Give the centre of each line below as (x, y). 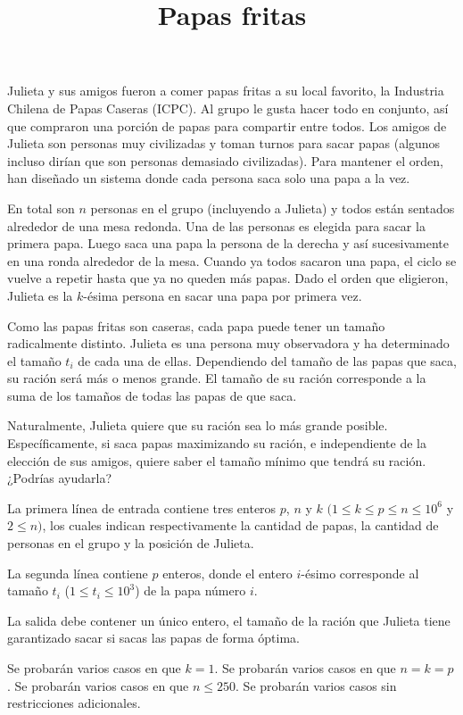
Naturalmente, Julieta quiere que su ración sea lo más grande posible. (198, 425)
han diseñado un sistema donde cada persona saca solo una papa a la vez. (209, 178)
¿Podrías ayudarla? (60, 478)
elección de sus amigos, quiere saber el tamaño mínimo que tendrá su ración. (217, 460)
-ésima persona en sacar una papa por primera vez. (223, 295)
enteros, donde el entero (227, 573)
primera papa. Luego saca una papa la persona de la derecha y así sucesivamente (228, 243)
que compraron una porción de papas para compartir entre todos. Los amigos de (227, 125)
